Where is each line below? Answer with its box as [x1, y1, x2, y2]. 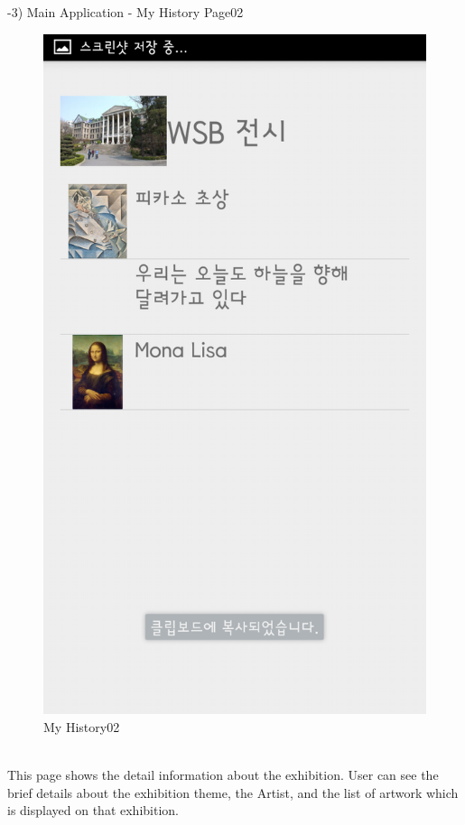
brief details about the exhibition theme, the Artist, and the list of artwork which [7, 783, 459, 802]
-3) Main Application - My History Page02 [7, 3, 244, 21]
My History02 [43, 717, 120, 736]
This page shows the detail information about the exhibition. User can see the [7, 765, 439, 784]
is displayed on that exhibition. [7, 801, 179, 820]
